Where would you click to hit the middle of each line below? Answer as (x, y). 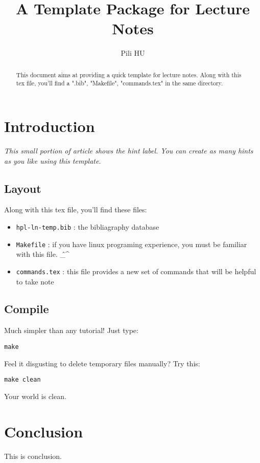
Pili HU (133, 53)
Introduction (50, 126)
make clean (22, 380)
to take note (35, 281)
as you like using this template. (53, 160)
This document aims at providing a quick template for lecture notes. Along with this (129, 74)
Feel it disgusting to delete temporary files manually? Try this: (102, 363)
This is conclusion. (33, 456)
